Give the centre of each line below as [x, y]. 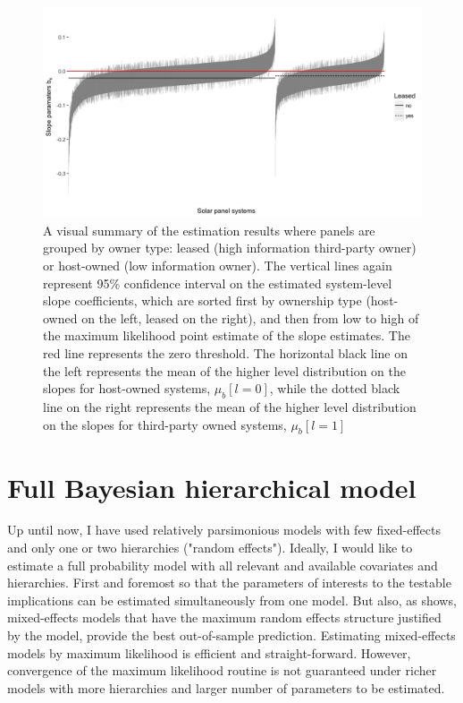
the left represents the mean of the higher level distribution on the [224, 370]
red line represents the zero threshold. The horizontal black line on [226, 352]
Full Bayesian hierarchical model [212, 487]
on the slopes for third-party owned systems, [165, 424]
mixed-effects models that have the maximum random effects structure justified [224, 617]
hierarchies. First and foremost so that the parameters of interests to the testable [229, 583]
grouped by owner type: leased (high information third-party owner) [230, 248]
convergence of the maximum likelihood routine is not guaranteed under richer [222, 670]
